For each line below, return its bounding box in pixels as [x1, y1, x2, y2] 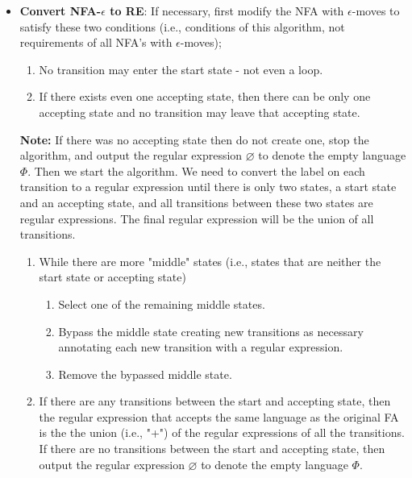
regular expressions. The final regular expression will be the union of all [19, 210, 374, 227]
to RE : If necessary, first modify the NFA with [110, 2, 344, 19]
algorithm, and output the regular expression [19, 147, 243, 164]
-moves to [352, 2, 400, 19]
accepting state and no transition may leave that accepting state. [39, 103, 360, 120]
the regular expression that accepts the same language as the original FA [39, 408, 399, 425]
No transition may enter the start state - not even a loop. [39, 60, 323, 77]
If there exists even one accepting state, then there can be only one [39, 88, 371, 105]
